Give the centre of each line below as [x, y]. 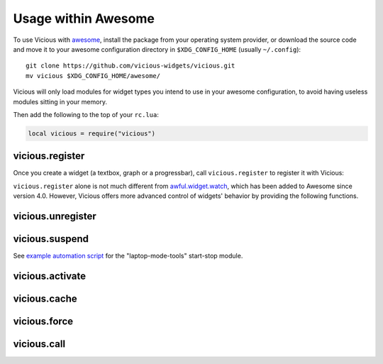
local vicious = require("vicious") [92, 133]
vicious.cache [45, 298]
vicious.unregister [55, 216]
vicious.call [39, 344]
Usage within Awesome [84, 18]
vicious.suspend [51, 239]
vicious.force [43, 321]
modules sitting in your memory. [60, 101]
